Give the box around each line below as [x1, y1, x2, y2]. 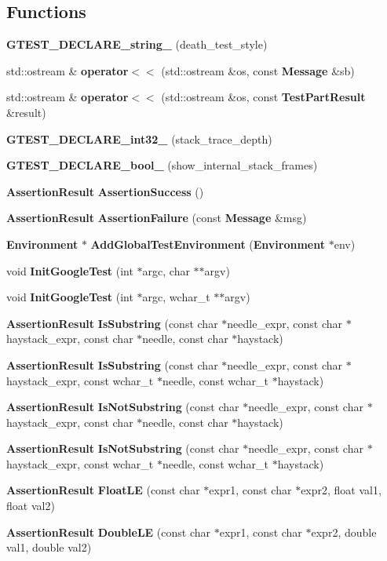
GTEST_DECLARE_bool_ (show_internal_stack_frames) [6, 157, 318, 173]
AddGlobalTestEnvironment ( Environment [90, 235, 326, 252]
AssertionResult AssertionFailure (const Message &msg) [6, 209, 307, 226]
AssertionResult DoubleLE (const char [6, 523, 211, 540]
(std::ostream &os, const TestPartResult [161, 89, 366, 105]
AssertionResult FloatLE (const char [6, 482, 200, 498]
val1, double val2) [6, 539, 92, 556]
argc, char [142, 262, 190, 279]
